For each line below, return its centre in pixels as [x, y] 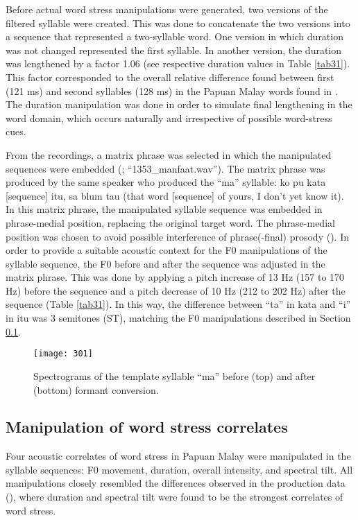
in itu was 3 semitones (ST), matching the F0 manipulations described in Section [178, 318]
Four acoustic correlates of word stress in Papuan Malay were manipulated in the [178, 456]
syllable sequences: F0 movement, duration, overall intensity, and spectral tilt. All [179, 469]
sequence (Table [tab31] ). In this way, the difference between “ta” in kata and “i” [178, 304]
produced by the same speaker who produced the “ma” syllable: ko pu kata [166, 182]
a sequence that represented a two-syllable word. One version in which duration [174, 36]
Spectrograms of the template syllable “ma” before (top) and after [174, 375]
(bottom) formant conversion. [96, 389]
